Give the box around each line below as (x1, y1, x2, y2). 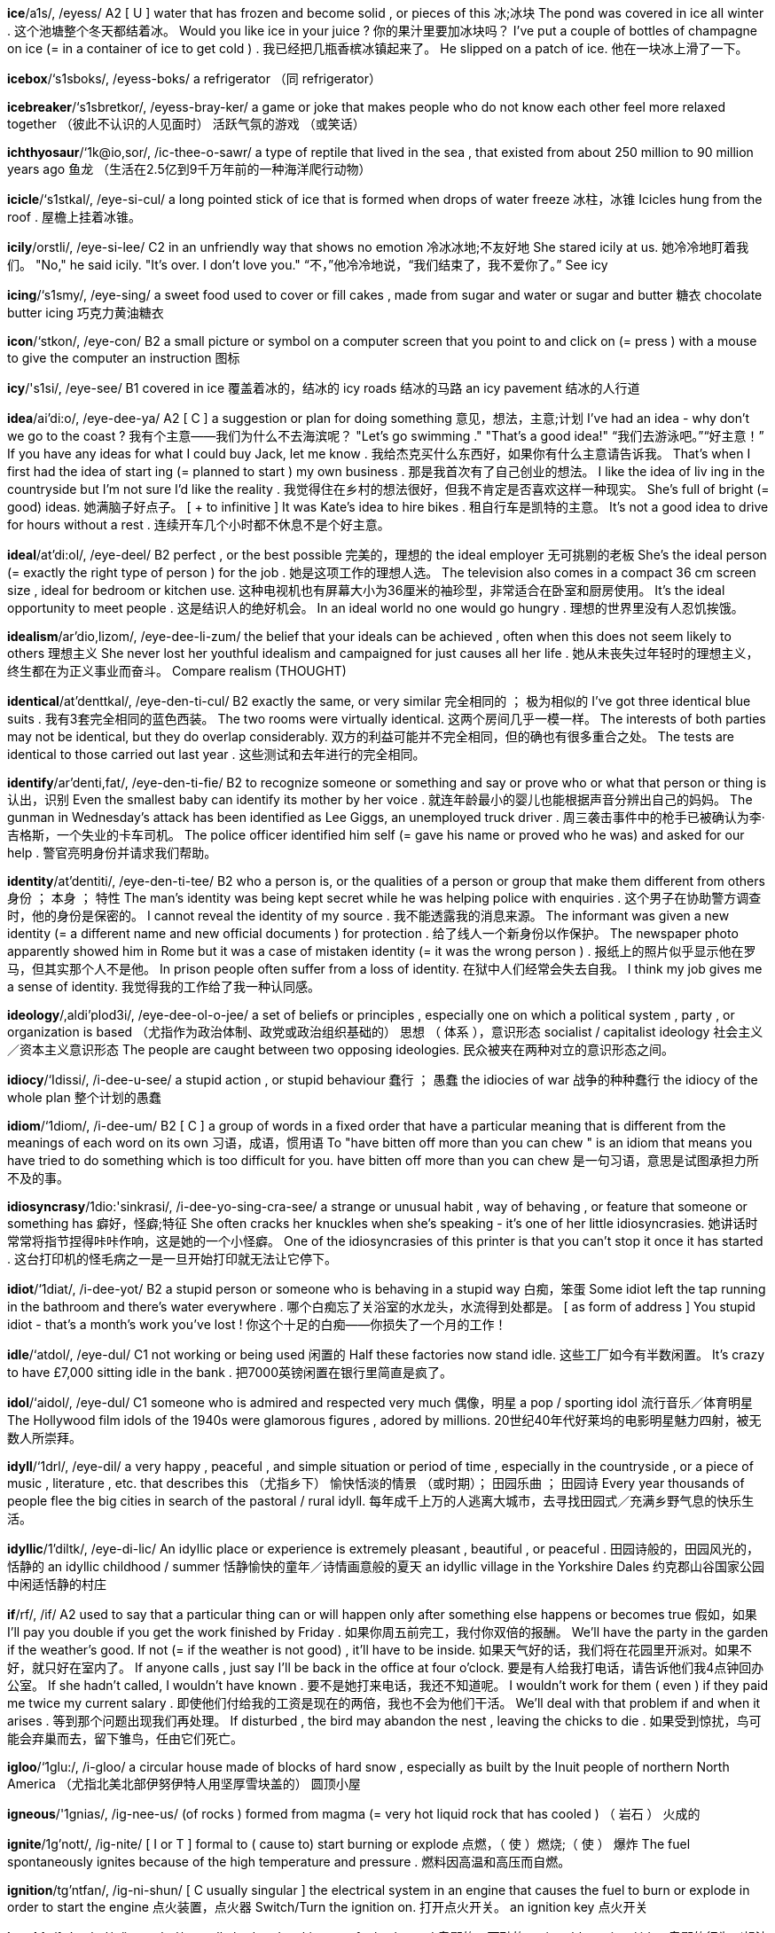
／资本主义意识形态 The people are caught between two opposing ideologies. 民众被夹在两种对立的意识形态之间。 (7, 1042, 675, 1057)
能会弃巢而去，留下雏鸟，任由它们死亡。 (7, 1731, 243, 1746)
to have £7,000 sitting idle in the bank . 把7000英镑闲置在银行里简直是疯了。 (7, 1365, 453, 1380)
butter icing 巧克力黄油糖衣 (7, 305, 164, 320)
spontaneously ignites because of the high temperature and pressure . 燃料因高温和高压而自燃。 (7, 1854, 571, 1869)
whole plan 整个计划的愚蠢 (7, 1090, 161, 1105)
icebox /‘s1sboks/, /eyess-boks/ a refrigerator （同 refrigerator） (7, 71, 381, 86)
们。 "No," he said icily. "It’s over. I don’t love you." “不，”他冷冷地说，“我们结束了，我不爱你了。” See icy (7, 257, 608, 272)
